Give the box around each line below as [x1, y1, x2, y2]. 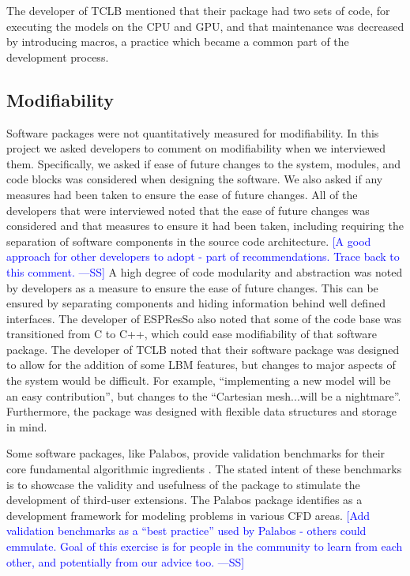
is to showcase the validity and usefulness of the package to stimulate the [6, 476, 360, 492]
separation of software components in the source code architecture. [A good [6, 232, 371, 249]
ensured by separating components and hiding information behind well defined [6, 295, 386, 311]
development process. [6, 48, 109, 65]
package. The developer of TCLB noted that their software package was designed [6, 341, 400, 357]
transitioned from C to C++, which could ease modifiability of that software [6, 326, 377, 342]
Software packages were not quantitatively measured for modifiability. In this [6, 124, 379, 141]
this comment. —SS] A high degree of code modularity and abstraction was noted [6, 263, 403, 280]
